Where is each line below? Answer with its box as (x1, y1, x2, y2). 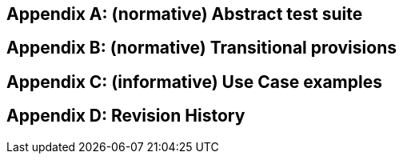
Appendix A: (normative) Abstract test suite (6, 4, 363, 24)
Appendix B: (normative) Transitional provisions (6, 38, 397, 58)
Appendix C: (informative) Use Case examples (6, 71, 382, 92)
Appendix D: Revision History (6, 106, 245, 126)
